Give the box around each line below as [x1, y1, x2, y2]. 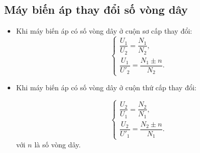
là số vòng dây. [34, 139, 81, 149]
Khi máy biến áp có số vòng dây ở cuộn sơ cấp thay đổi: [16, 25, 192, 36]
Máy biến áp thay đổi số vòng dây [4, 2, 188, 17]
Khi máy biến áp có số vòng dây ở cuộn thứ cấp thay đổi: [16, 82, 196, 93]
